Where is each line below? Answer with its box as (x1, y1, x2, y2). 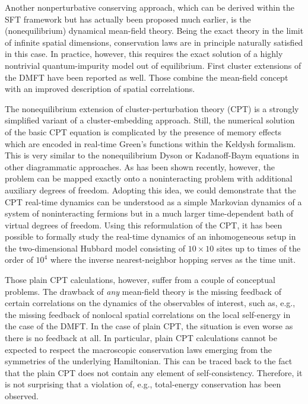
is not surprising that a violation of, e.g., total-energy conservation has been (5, 378, 281, 390)
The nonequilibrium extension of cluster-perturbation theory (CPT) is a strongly (5, 102, 299, 114)
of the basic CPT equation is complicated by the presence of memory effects (5, 125, 282, 138)
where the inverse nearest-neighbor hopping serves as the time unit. (50, 253, 296, 266)
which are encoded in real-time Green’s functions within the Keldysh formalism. (5, 137, 296, 149)
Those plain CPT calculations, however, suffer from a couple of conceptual (5, 273, 275, 286)
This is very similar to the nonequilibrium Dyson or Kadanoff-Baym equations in (5, 149, 300, 161)
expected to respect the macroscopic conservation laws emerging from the (5, 343, 272, 355)
